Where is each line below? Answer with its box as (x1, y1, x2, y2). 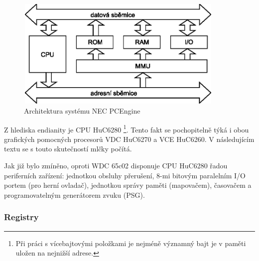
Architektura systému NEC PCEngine (24, 105, 140, 116)
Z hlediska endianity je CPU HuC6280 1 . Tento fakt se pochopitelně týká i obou (4, 123, 249, 134)
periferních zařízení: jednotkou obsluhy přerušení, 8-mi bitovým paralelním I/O (4, 170, 246, 180)
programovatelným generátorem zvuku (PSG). (4, 189, 145, 200)
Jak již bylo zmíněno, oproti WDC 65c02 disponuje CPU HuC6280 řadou (4, 160, 228, 170)
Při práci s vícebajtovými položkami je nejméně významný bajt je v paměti (15, 238, 246, 248)
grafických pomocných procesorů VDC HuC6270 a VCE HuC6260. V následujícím (4, 133, 255, 144)
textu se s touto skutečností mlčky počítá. (4, 143, 132, 154)
